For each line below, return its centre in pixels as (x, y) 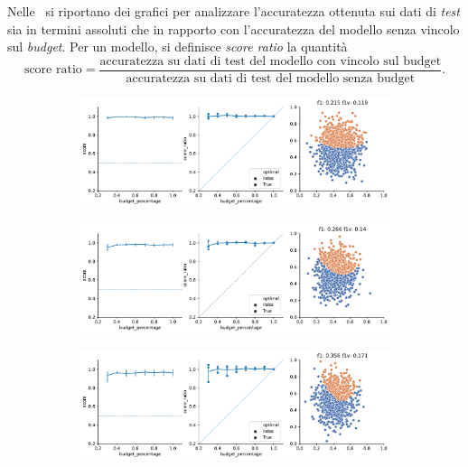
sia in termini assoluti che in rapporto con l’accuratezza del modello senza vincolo (234, 28)
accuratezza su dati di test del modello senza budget (271, 78)
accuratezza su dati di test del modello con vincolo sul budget (271, 61)
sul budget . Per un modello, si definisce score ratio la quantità (178, 47)
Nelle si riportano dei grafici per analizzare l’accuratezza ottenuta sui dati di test (234, 11)
